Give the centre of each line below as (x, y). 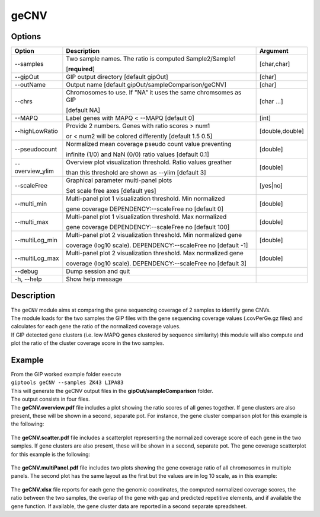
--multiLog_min (36, 240)
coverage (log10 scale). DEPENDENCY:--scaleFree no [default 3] (156, 264)
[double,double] (282, 131)
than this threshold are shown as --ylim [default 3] (136, 173)
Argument (274, 51)
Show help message (94, 279)
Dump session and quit (98, 271)
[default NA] (83, 110)
